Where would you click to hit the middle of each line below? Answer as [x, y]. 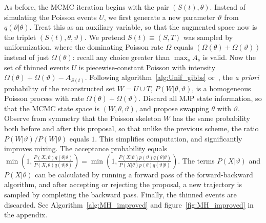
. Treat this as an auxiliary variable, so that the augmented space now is [143, 27]
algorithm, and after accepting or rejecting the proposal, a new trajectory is [123, 184]
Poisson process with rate [44, 98]
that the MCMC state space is [52, 108]
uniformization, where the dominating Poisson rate [84, 47]
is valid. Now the [229, 57]
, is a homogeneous [221, 88]
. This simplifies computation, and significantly [169, 138]
